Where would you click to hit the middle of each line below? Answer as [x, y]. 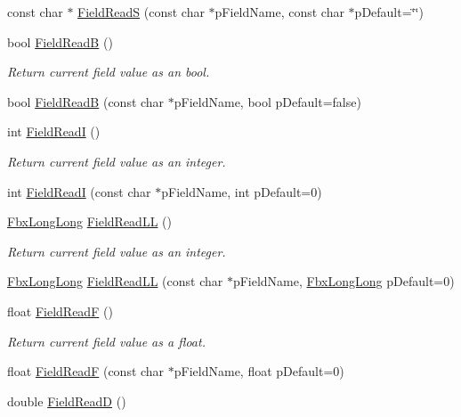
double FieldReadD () [67, 401]
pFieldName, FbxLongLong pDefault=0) [344, 281]
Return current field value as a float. [106, 341]
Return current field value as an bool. [109, 72]
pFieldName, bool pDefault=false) [267, 101]
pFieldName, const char [279, 12]
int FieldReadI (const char [79, 191]
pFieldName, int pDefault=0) [242, 191]
